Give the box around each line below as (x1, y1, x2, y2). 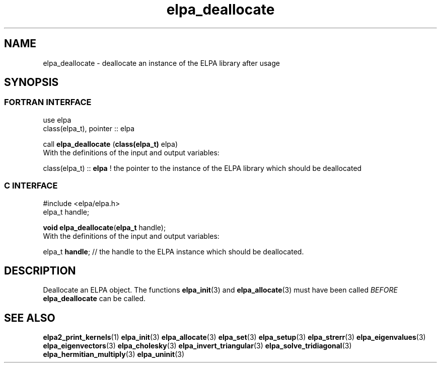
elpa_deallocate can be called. (43, 294, 146, 303)
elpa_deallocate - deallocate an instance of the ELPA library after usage (43, 58, 280, 67)
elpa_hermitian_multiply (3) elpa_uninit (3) (43, 350, 185, 359)
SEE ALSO (4, 311, 55, 324)
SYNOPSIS (4, 76, 59, 89)
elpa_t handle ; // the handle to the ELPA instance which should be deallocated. (43, 247, 304, 256)
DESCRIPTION (4, 264, 76, 277)
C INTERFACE (4, 180, 58, 191)
